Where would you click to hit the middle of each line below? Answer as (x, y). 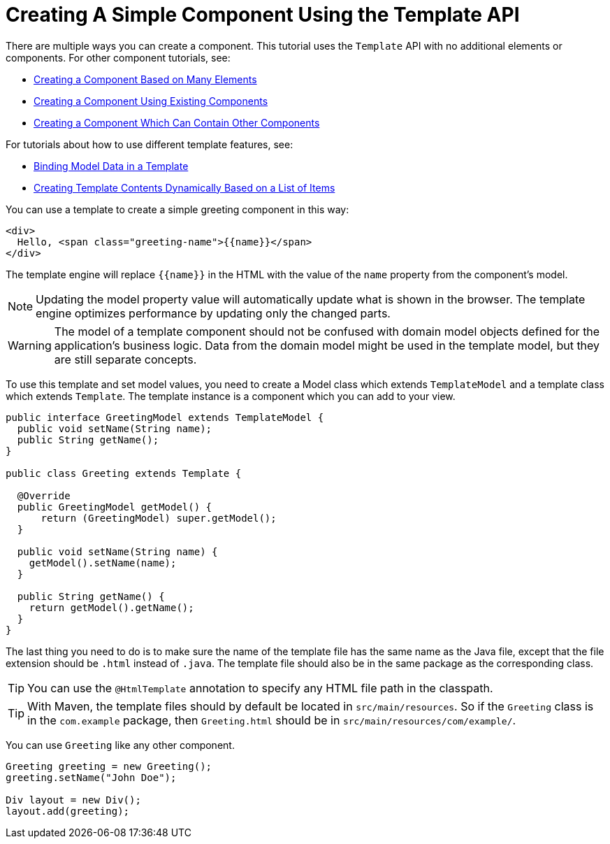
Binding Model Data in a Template (111, 166)
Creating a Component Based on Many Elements (145, 79)
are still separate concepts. (125, 359)
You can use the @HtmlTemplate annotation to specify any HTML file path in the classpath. (260, 688)
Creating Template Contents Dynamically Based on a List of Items (184, 187)
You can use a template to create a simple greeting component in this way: (177, 209)
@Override (44, 495)
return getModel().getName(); (111, 607)
